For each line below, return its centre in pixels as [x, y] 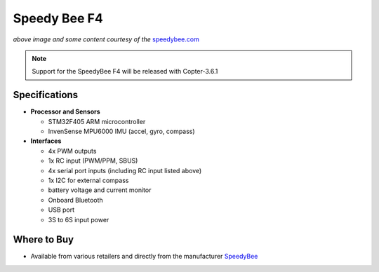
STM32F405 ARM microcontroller [97, 121]
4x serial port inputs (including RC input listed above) [125, 170]
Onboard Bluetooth [75, 200]
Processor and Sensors [66, 111]
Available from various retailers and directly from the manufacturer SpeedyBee [144, 257]
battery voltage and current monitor [100, 190]
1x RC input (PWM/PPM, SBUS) [93, 161]
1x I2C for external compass [88, 180]
